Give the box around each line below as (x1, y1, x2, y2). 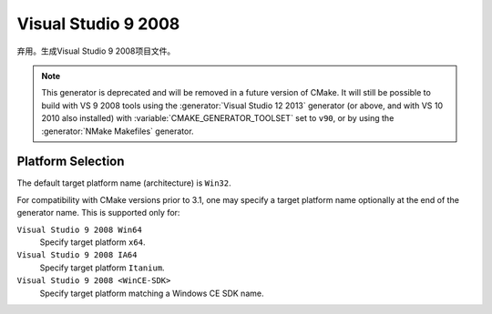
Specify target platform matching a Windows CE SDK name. (39, 288, 264, 299)
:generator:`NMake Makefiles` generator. (41, 126, 195, 137)
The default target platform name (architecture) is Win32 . (16, 177, 231, 188)
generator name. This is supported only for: (16, 208, 180, 218)
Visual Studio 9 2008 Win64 (16, 224, 143, 235)
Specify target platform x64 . (39, 237, 146, 248)
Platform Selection (16, 154, 125, 169)
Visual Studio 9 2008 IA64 (16, 250, 138, 260)
